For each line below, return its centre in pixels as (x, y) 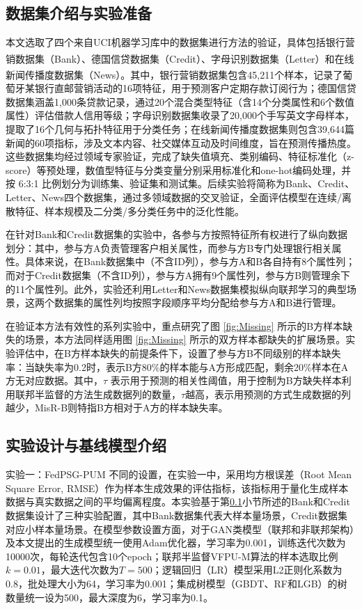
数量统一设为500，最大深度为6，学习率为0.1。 (109, 597)
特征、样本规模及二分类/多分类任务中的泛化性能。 (129, 211)
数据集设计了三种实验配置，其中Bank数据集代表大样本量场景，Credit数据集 (177, 515)
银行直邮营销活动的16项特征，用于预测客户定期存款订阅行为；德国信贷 (195, 88)
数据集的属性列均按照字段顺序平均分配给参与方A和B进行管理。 (198, 302)
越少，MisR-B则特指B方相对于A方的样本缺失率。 (117, 408)
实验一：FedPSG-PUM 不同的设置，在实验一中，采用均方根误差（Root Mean (179, 474)
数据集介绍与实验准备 (79, 13)
